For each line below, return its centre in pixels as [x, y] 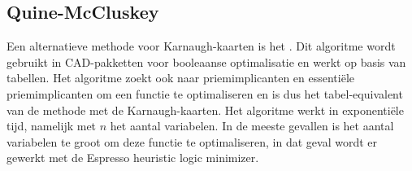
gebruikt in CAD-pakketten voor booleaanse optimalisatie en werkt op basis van [206, 61]
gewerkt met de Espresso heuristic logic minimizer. [133, 158]
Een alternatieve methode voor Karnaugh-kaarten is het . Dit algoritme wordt [201, 46]
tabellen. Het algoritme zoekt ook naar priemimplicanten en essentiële [181, 78]
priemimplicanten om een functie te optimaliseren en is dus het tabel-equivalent [205, 93]
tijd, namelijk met [52, 126]
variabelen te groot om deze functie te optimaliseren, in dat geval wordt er [192, 141]
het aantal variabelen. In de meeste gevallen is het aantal [252, 126]
